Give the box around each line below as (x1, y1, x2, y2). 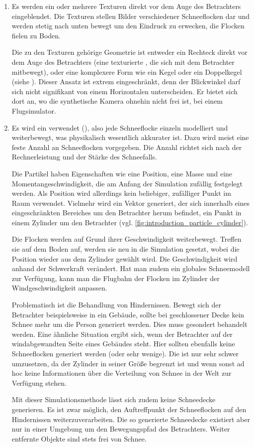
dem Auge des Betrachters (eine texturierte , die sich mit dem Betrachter (11, 56, 235, 67)
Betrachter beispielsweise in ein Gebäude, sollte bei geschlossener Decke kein (11, 309, 245, 319)
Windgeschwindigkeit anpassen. (11, 283, 107, 293)
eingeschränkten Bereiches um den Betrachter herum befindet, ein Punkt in (11, 207, 242, 218)
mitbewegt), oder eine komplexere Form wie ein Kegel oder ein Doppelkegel (11, 66, 242, 77)
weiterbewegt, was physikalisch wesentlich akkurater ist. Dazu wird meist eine (11, 132, 249, 143)
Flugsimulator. (11, 105, 56, 116)
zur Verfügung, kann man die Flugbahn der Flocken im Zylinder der (11, 273, 220, 283)
